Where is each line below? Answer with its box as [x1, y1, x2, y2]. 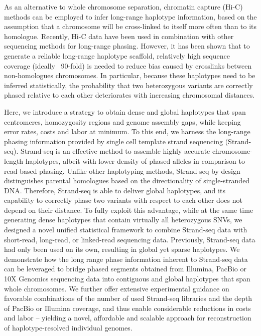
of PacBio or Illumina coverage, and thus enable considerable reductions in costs [4, 302, 251, 313]
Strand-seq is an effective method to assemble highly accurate [21, 146, 210, 156]
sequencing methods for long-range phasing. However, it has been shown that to [4, 41, 250, 51]
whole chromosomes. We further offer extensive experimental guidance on [4, 283, 229, 293]
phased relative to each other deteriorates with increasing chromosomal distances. [4, 90, 255, 100]
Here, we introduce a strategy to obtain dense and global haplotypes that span [4, 106, 246, 117]
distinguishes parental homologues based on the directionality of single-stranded [4, 175, 250, 186]
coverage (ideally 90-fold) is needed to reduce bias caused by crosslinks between [4, 60, 252, 71]
